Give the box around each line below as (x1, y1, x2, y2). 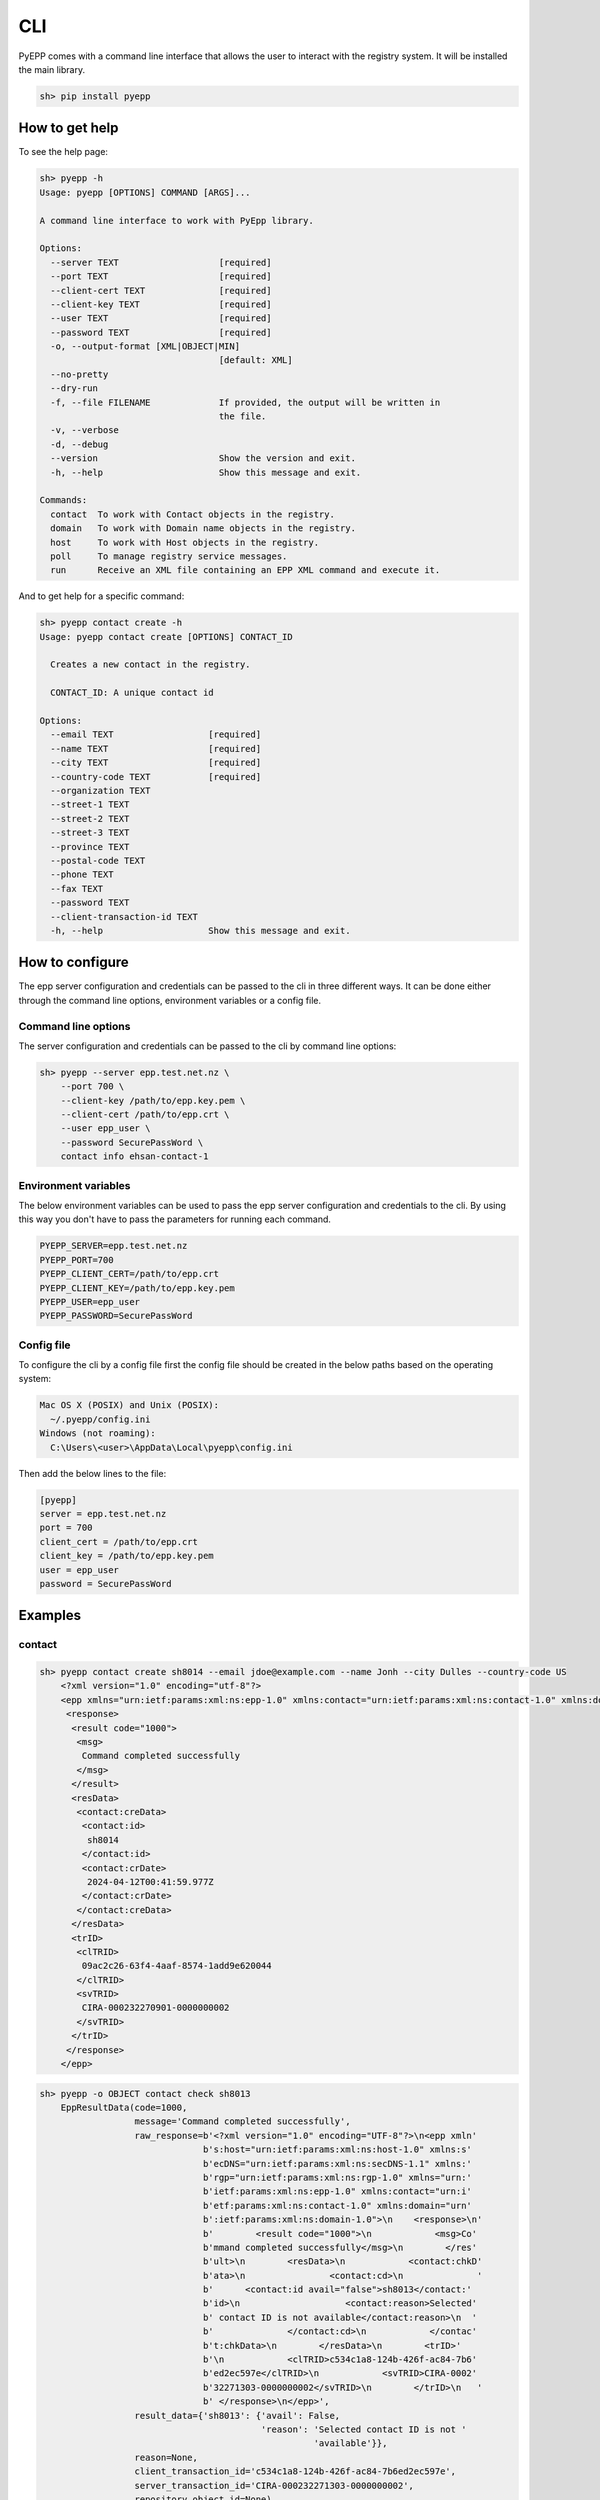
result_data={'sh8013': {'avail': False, (134, 2410, 341, 2421)
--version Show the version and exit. (50, 453, 357, 464)
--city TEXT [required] (50, 757, 262, 769)
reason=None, (134, 2451, 199, 2463)
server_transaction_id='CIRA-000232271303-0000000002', (134, 2480, 415, 2491)
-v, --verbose (50, 425, 120, 436)
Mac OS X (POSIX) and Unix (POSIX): (39, 1400, 220, 1411)
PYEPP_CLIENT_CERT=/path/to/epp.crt (39, 1268, 220, 1280)
